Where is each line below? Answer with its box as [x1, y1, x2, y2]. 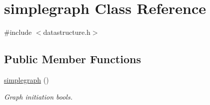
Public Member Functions [4, 51, 141, 67]
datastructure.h [43, 27, 90, 37]
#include [4, 27, 32, 37]
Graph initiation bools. [4, 91, 72, 102]
